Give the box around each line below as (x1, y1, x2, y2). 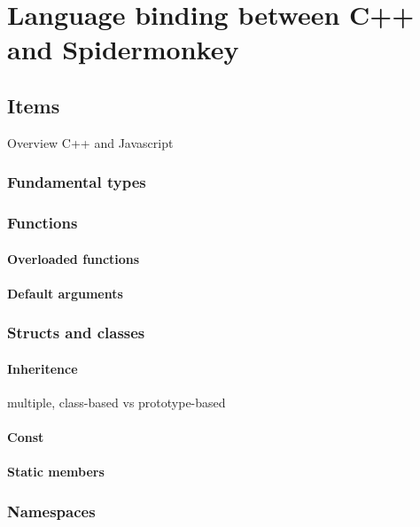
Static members (7, 462, 105, 481)
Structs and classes (7, 322, 145, 344)
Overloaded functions (7, 249, 140, 267)
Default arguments (7, 283, 123, 302)
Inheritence (7, 359, 78, 377)
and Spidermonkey (7, 31, 239, 67)
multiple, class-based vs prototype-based (7, 393, 226, 412)
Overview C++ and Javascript (7, 133, 174, 151)
